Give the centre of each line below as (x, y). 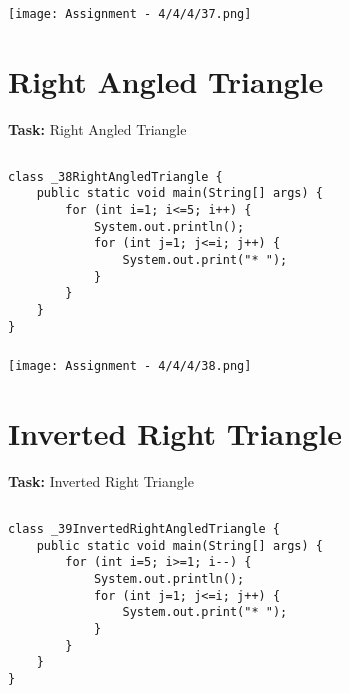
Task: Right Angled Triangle (97, 128)
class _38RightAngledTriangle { (115, 176)
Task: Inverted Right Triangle (101, 480)
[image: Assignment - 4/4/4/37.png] (130, 13)
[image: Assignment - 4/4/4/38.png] (130, 366)
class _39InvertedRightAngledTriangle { (144, 528)
